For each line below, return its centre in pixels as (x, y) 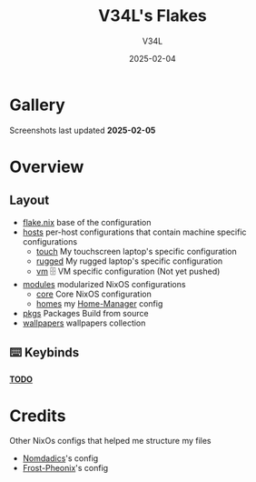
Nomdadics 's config (60, 458)
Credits (38, 416)
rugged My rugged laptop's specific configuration (129, 261)
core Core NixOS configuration (94, 294)
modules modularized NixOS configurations (104, 284)
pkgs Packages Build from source (85, 313)
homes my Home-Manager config (99, 303)
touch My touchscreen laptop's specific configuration (137, 251)
